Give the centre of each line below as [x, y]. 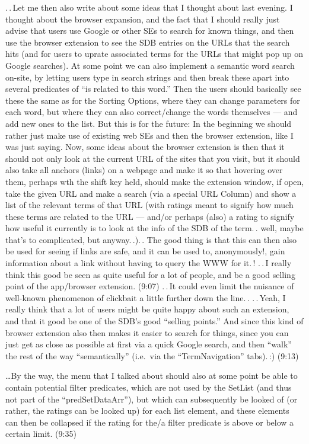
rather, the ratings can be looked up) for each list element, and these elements [147, 411]
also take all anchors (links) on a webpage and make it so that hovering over [144, 170]
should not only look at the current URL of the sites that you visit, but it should [153, 158]
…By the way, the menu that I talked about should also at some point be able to [152, 376]
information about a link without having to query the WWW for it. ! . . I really [149, 263]
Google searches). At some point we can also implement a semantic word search [150, 65]
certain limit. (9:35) [41, 434]
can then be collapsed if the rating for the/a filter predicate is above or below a [150, 422]
